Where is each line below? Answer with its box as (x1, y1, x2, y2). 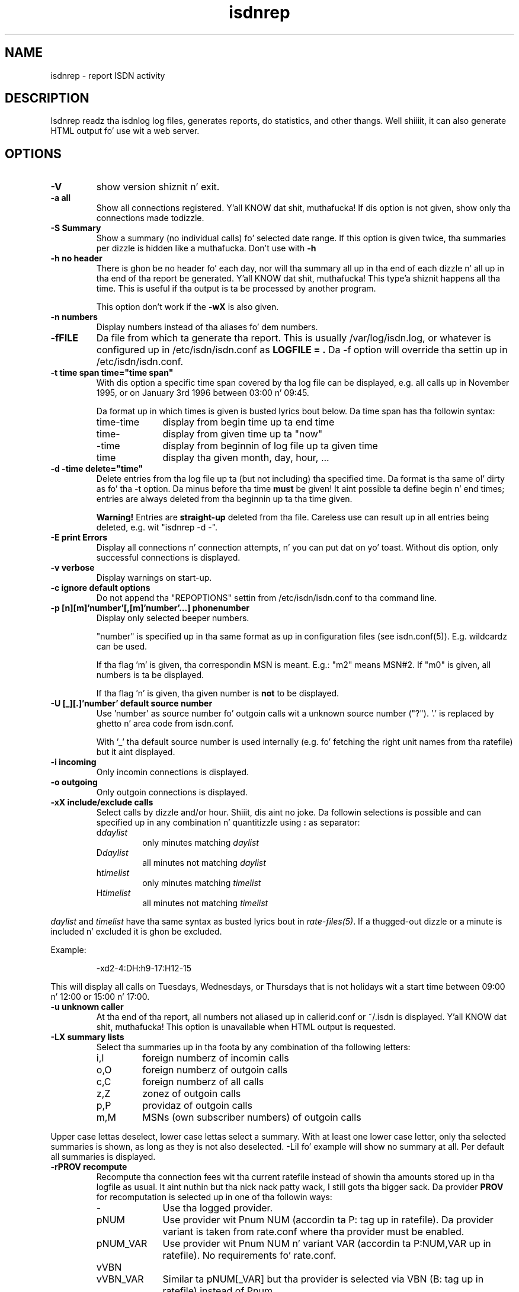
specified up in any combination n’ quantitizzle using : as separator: (96, 817, 360, 828)
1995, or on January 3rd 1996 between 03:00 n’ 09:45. (96, 388, 309, 398)
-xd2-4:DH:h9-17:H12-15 (96, 963, 192, 974)
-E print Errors (50, 532, 108, 543)
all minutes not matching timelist (142, 898, 268, 909)
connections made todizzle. (96, 213, 204, 223)
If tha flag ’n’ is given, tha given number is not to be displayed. (96, 688, 339, 699)
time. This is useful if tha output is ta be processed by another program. (96, 283, 376, 294)
